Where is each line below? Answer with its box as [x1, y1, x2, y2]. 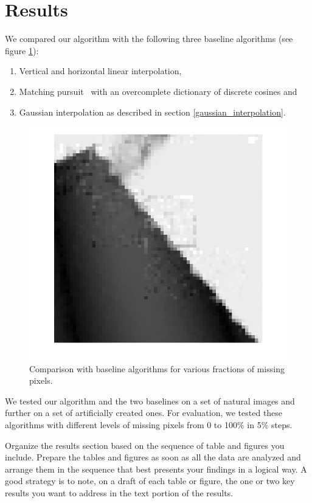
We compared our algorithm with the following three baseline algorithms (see [5, 32, 293, 45]
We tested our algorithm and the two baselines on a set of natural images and [5, 394, 295, 407]
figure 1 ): [5, 44, 39, 57]
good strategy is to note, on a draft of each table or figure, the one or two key [5, 474, 295, 487]
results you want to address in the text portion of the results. [5, 486, 234, 499]
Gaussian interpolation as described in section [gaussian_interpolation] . [19, 105, 286, 118]
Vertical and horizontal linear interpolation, [19, 64, 182, 77]
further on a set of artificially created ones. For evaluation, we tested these [5, 406, 283, 419]
